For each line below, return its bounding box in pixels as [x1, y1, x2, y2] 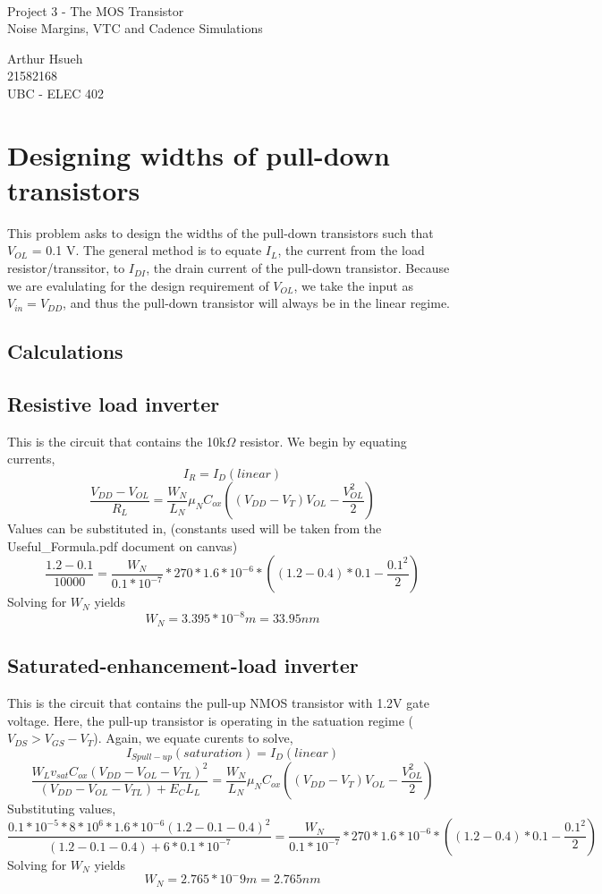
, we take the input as [293, 276, 413, 294]
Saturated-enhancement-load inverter [7, 651, 359, 679]
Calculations [7, 337, 123, 365]
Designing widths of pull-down [7, 136, 390, 173]
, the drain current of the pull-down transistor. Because [146, 259, 450, 277]
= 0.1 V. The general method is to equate [31, 241, 262, 260]
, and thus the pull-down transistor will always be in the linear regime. [63, 294, 451, 312]
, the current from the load [277, 241, 425, 260]
